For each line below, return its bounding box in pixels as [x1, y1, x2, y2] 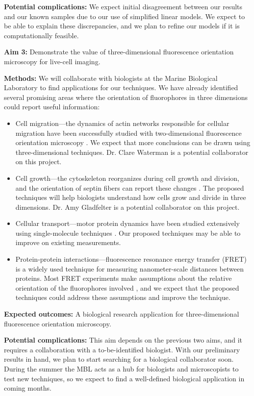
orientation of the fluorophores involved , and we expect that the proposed [15, 282, 239, 293]
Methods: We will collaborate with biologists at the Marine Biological [4, 73, 218, 83]
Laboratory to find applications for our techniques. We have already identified [4, 82, 238, 93]
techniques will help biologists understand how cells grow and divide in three [15, 192, 246, 202]
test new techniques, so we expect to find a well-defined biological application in [4, 373, 245, 383]
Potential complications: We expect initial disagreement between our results [4, 1, 243, 11]
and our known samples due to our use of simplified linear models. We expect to [4, 11, 245, 21]
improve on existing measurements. [15, 237, 121, 247]
